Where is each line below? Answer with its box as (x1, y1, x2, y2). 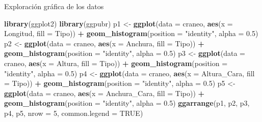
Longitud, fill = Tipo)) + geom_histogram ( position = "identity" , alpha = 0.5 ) (4, 28, 258, 39)
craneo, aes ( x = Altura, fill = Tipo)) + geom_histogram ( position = (4, 57, 228, 68)
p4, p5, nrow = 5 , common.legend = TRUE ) (4, 107, 143, 118)
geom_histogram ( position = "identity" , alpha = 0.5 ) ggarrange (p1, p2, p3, (4, 98, 250, 108)
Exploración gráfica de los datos (4, 1, 104, 11)
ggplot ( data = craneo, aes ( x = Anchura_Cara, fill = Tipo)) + (4, 87, 205, 98)
